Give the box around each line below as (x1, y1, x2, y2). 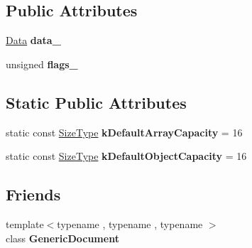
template (6, 216, 44, 231)
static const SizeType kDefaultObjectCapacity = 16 (6, 149, 247, 163)
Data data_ (6, 33, 61, 48)
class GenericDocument (6, 230, 119, 245)
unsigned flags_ (6, 56, 78, 71)
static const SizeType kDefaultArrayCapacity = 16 (6, 124, 243, 139)
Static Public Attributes (6, 91, 187, 113)
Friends (6, 183, 61, 205)
